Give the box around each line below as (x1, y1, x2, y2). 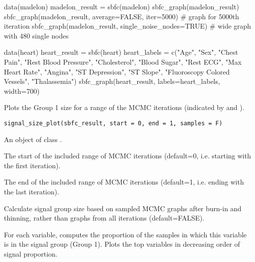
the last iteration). (4, 186, 60, 196)
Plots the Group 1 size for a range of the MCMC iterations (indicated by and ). (4, 102, 245, 112)
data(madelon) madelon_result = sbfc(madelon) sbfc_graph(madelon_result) (4, 1, 239, 11)
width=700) (4, 85, 40, 96)
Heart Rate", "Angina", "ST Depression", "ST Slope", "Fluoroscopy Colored (4, 66, 230, 76)
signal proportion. (4, 248, 58, 259)
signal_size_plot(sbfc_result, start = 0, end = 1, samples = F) (4, 119, 223, 127)
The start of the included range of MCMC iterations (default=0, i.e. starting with (4, 150, 251, 161)
